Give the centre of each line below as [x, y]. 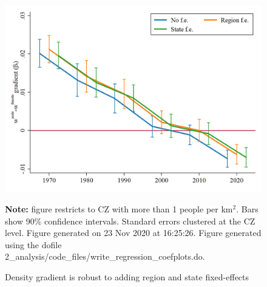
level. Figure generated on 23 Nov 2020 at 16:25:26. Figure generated [133, 233]
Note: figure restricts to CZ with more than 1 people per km [119, 208]
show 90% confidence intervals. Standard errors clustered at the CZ [130, 221]
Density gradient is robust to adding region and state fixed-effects [127, 276]
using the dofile [33, 244]
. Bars [247, 208]
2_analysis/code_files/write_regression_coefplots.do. [105, 256]
